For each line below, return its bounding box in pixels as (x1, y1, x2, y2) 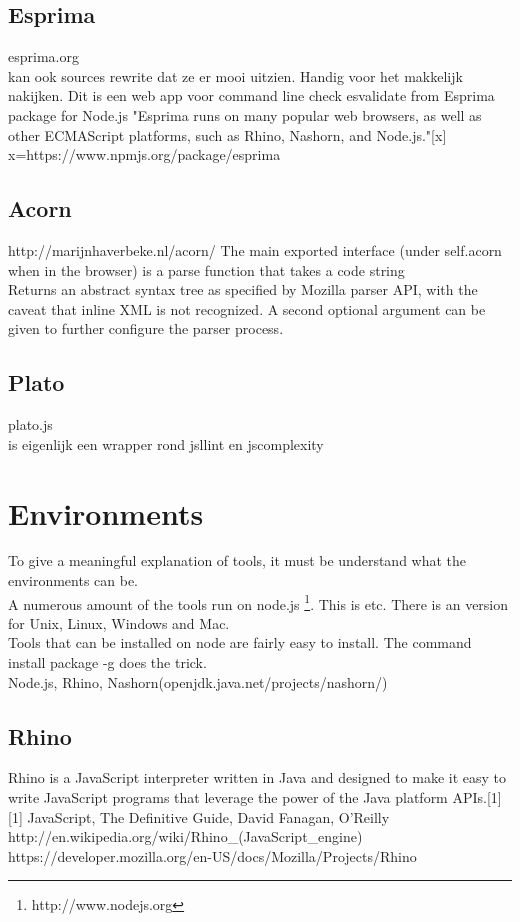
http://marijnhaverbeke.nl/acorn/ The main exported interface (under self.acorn (8, 239, 502, 260)
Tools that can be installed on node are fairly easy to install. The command (8, 632, 472, 653)
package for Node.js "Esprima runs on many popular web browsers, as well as (8, 104, 482, 125)
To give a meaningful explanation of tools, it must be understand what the (8, 550, 467, 571)
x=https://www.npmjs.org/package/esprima (8, 144, 281, 165)
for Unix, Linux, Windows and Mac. (8, 612, 230, 633)
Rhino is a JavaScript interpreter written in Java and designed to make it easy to (8, 767, 506, 788)
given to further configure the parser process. (8, 318, 284, 339)
